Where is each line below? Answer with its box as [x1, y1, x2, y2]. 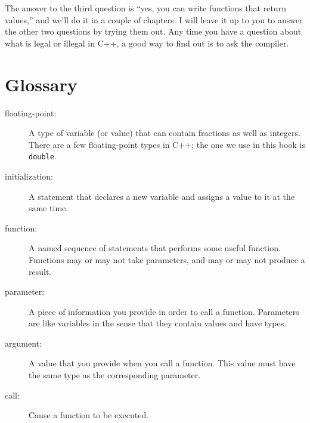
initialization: [5, 169, 53, 182]
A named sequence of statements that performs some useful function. [29, 242, 281, 254]
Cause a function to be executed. [29, 409, 149, 421]
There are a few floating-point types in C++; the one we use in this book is [29, 138, 305, 150]
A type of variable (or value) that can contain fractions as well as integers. [29, 126, 300, 139]
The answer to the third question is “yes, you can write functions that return [5, 2, 286, 14]
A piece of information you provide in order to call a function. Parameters [29, 305, 299, 317]
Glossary [5, 72, 77, 96]
